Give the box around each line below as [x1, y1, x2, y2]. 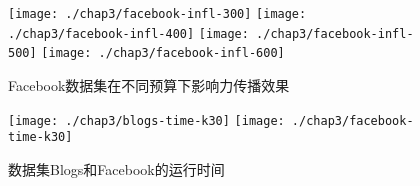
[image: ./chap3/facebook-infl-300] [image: [8, 7, 307, 21]
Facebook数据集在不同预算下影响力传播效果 [8, 74, 290, 95]
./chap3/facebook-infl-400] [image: [8, 26, 249, 41]
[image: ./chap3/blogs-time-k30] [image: [8, 113, 285, 128]
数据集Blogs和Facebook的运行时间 [8, 158, 225, 179]
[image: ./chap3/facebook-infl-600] [41, 46, 285, 61]
